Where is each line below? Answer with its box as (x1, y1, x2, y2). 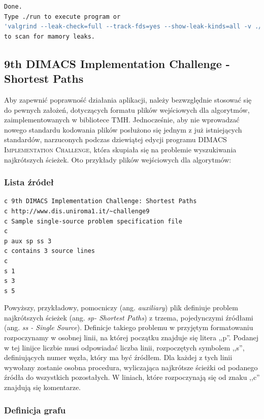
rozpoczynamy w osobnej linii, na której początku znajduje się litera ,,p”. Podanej (4, 332, 259, 343)
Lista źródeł (4, 176, 54, 188)
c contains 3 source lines (4, 247, 95, 255)
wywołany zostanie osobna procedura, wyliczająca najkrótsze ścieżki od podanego (4, 362, 258, 372)
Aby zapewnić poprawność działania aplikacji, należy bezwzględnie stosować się (4, 94, 252, 105)
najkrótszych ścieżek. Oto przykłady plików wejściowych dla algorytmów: (4, 154, 232, 165)
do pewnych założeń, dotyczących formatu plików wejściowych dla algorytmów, (4, 104, 250, 115)
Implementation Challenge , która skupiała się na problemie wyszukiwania (4, 144, 237, 154)
